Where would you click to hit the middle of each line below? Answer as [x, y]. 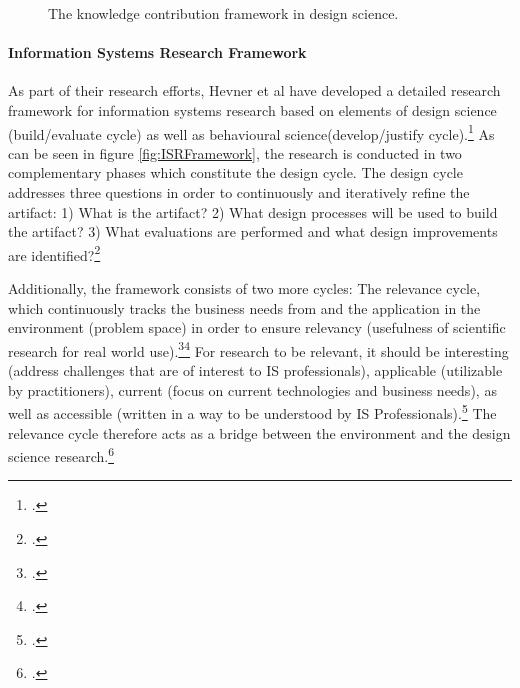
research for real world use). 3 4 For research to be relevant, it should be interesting [258, 349]
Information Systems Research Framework [157, 52]
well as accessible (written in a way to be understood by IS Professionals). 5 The [252, 411]
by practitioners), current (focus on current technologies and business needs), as [252, 389]
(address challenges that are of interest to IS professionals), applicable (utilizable [255, 370]
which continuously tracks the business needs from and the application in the [244, 307]
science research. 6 [61, 454]
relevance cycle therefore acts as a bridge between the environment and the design [259, 432]
